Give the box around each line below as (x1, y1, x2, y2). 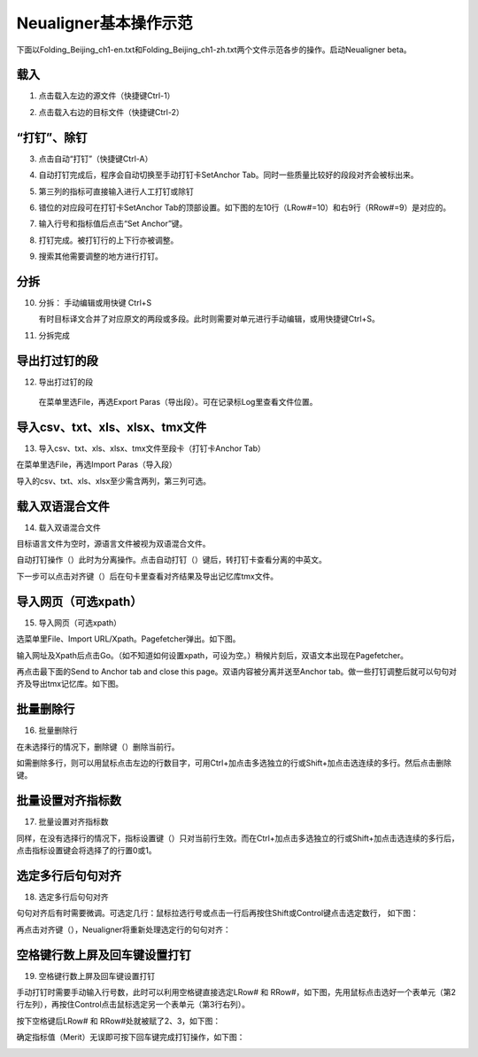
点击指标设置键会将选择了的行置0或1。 (16, 845, 157, 856)
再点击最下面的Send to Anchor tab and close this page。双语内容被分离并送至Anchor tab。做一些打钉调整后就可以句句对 (16, 665, 458, 677)
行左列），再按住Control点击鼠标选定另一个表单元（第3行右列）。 (16, 999, 250, 1010)
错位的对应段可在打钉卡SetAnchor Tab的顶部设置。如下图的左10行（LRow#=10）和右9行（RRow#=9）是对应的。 (38, 202, 451, 213)
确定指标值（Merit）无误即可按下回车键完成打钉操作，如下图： (16, 1032, 245, 1043)
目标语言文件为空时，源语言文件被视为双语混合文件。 (16, 539, 211, 549)
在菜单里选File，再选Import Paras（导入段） (16, 459, 177, 470)
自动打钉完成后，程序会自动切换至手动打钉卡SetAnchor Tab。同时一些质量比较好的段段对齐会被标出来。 (38, 169, 419, 181)
